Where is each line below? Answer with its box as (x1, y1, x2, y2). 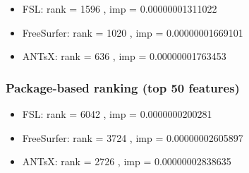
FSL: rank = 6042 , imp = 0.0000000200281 (22, 107, 212, 121)
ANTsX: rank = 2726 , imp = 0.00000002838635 (22, 154, 231, 169)
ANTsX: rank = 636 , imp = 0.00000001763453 (22, 49, 226, 64)
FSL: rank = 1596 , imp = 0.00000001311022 (22, 1, 217, 16)
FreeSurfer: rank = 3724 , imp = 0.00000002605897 (22, 130, 243, 145)
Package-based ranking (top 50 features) (6, 78, 240, 96)
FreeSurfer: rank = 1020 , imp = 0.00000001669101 (22, 25, 243, 40)
